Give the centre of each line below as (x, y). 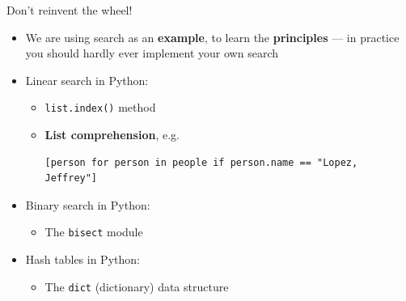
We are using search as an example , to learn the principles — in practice (212, 37)
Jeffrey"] (71, 178)
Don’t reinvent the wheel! (70, 10)
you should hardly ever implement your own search (152, 53)
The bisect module (94, 232)
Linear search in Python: (87, 80)
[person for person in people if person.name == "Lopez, (201, 162)
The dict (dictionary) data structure (137, 286)
